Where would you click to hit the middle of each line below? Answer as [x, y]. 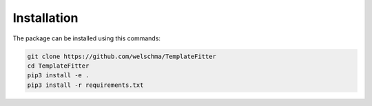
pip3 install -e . [58, 76]
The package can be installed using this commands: [87, 38]
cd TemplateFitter [58, 66]
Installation [45, 18]
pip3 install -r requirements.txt [85, 85]
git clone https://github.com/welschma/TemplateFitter [122, 56]
